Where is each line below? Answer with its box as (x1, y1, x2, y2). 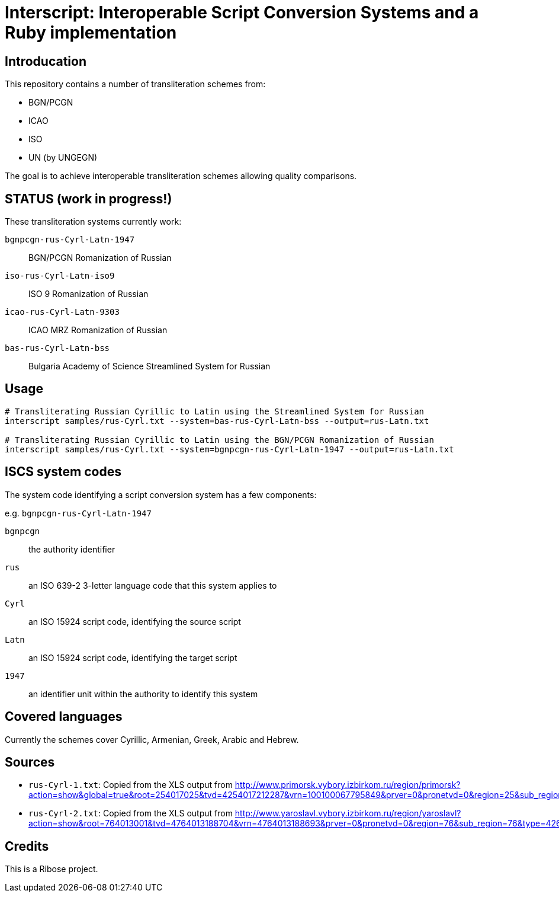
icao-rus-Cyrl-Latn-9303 (5, 307, 120, 317)
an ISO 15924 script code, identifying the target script (28, 652, 237, 663)
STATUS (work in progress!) (5, 191, 172, 206)
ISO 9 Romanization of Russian (28, 289, 149, 299)
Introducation (5, 53, 86, 69)
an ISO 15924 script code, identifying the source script (28, 616, 241, 627)
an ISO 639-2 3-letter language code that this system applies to (28, 580, 277, 590)
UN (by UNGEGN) (28, 152, 98, 163)
